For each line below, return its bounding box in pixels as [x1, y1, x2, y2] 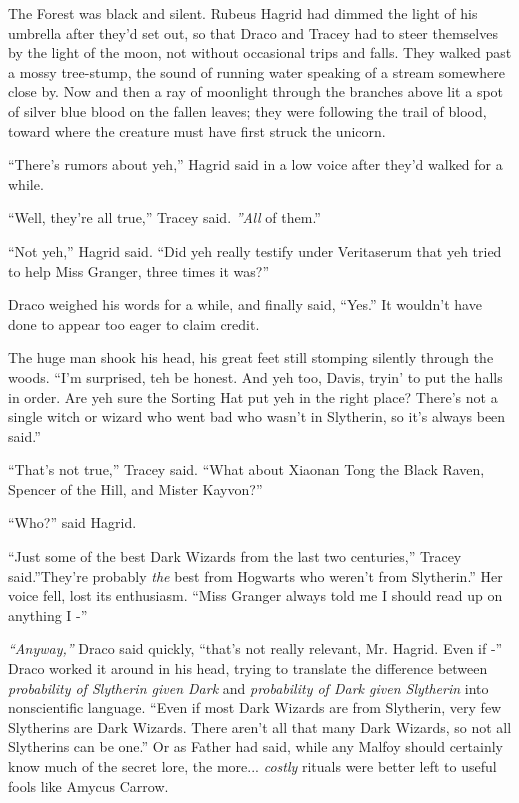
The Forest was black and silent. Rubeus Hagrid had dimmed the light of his [8, 3, 478, 23]
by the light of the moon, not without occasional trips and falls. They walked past [8, 42, 512, 63]
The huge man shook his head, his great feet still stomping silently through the [8, 347, 494, 368]
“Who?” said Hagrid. [8, 512, 137, 533]
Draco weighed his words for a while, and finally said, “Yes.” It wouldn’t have [8, 294, 482, 315]
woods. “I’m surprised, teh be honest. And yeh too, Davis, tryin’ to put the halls [8, 366, 503, 387]
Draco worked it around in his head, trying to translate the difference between [8, 658, 488, 679]
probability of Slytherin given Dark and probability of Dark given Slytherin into [8, 677, 489, 698]
